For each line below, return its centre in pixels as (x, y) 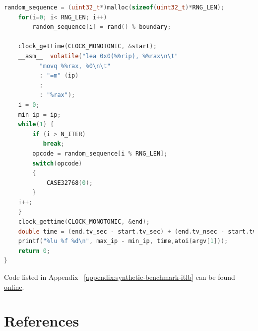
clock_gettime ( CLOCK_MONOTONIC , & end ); (84, 222)
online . (14, 287)
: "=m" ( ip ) (59, 76)
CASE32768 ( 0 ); (70, 183)
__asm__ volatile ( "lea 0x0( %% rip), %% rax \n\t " (98, 56)
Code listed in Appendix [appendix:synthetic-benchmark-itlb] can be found (120, 277)
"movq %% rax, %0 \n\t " (75, 66)
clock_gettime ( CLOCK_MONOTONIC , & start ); (87, 46)
